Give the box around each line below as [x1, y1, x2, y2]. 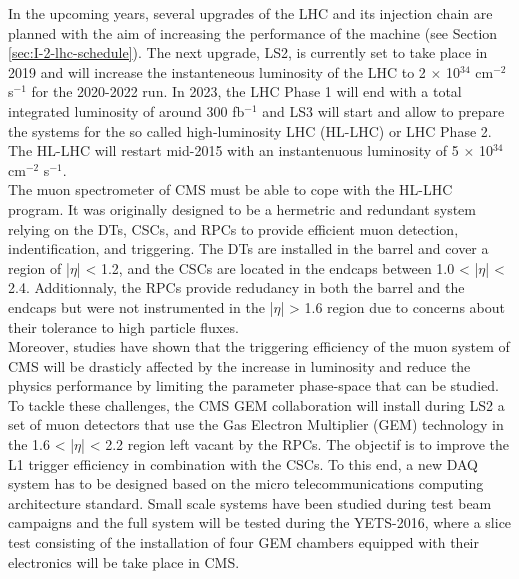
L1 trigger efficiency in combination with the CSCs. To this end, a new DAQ [8, 453, 478, 474]
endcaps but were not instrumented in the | [8, 296, 274, 317]
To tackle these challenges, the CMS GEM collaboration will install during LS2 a [8, 394, 505, 415]
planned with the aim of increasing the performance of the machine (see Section [8, 22, 498, 43]
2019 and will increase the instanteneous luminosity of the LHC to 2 [8, 61, 426, 82]
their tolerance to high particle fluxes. [8, 316, 239, 337]
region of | [8, 257, 70, 278]
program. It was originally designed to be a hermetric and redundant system [8, 198, 476, 219]
